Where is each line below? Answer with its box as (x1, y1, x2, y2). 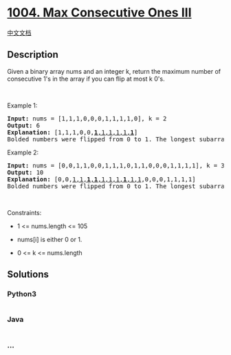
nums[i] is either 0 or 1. (16, 235, 82, 243)
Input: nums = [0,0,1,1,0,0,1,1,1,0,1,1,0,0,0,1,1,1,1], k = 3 (7, 161, 225, 170)
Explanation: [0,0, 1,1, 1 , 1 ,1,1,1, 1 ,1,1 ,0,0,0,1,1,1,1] (7, 175, 196, 183)
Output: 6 (7, 121, 40, 129)
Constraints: (7, 208, 42, 216)
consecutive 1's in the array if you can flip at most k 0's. (7, 74, 165, 83)
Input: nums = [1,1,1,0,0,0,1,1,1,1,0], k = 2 (7, 114, 167, 122)
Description (7, 49, 58, 61)
